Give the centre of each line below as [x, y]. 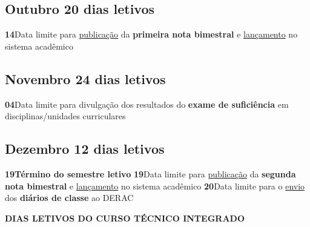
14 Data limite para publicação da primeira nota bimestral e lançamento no [151, 34]
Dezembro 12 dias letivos [85, 149]
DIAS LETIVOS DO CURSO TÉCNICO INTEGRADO [125, 218]
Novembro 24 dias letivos [85, 78]
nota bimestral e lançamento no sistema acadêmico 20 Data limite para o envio [155, 186]
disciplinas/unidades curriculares [65, 116]
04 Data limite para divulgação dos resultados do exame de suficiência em [147, 104]
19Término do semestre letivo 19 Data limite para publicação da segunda [150, 173]
